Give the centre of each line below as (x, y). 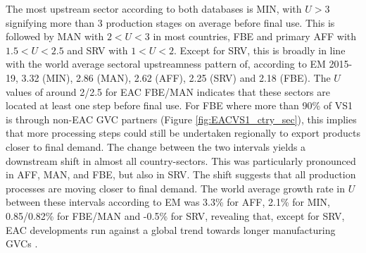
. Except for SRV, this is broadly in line (260, 50)
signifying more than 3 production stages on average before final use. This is (170, 22)
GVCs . (22, 243)
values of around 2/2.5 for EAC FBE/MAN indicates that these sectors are (168, 91)
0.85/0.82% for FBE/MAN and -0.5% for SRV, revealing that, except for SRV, (175, 215)
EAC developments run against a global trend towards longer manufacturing (171, 229)
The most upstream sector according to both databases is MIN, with (154, 8)
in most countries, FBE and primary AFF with (255, 36)
